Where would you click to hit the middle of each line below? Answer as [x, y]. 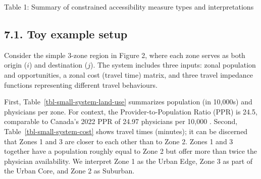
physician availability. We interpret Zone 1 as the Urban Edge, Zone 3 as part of [128, 161]
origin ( [16, 65]
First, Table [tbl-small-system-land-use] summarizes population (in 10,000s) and [128, 102]
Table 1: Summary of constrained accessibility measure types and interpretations [129, 7]
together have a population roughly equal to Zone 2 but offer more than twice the [131, 151]
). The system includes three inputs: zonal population [173, 65]
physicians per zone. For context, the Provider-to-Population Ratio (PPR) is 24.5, [131, 111]
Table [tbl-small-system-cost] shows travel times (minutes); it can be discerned [126, 131]
